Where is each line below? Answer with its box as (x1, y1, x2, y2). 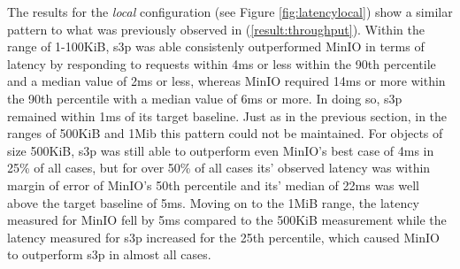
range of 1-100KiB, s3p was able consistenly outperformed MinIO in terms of (7, 37, 425, 56)
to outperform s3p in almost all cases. (7, 245, 211, 264)
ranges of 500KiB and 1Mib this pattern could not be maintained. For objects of (7, 124, 443, 142)
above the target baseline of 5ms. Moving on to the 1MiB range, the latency (7, 193, 419, 211)
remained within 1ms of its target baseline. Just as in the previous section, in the (7, 106, 448, 125)
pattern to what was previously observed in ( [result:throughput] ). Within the (7, 19, 425, 38)
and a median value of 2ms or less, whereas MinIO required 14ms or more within (7, 72, 446, 90)
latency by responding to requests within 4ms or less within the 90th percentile (7, 54, 436, 73)
